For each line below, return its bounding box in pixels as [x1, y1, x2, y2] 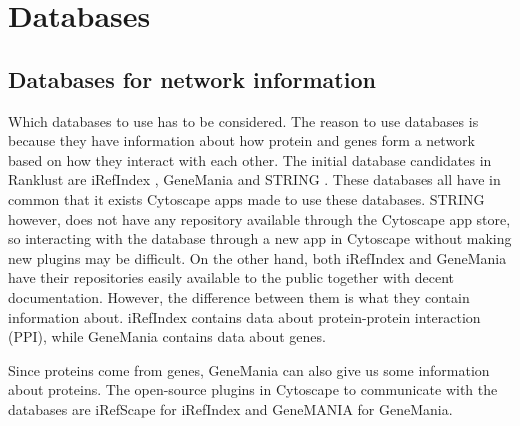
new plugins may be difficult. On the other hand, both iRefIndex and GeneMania [8, 247, 507, 268]
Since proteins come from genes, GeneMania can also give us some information [8, 359, 490, 380]
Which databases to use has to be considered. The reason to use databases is [8, 110, 479, 131]
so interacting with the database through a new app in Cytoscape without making [8, 228, 512, 249]
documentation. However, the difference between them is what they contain [8, 286, 470, 307]
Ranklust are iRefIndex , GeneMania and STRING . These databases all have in [8, 169, 501, 190]
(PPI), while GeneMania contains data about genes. [8, 326, 326, 347]
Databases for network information [8, 63, 376, 94]
